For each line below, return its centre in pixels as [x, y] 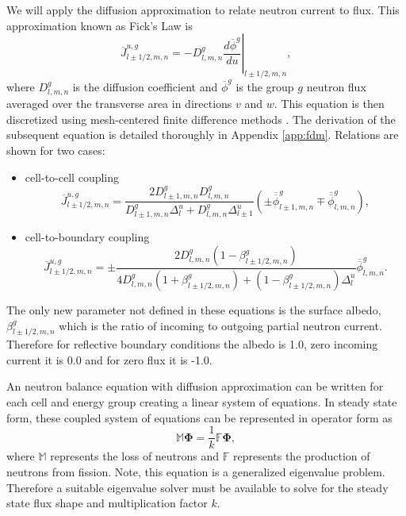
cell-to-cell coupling [72, 177]
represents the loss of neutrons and [135, 456]
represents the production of [301, 456]
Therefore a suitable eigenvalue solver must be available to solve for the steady [197, 487]
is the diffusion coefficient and [145, 86]
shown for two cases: [56, 150]
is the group [265, 86]
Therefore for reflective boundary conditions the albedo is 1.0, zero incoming [192, 344]
